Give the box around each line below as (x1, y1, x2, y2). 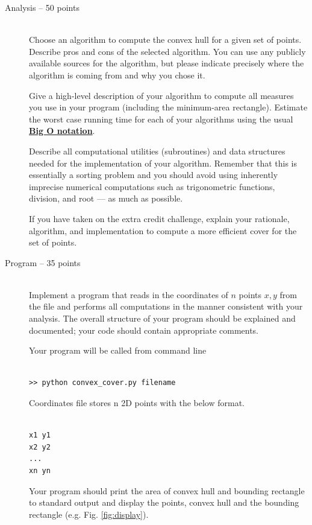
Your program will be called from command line (29, 344, 207, 357)
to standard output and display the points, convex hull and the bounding (29, 496, 299, 509)
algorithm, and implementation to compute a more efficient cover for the (29, 224, 297, 237)
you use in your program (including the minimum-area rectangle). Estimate (29, 101, 308, 113)
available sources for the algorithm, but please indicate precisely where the (29, 57, 304, 69)
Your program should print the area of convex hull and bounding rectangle (29, 484, 305, 497)
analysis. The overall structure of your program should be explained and (29, 312, 296, 325)
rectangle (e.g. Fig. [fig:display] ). (29, 507, 149, 520)
